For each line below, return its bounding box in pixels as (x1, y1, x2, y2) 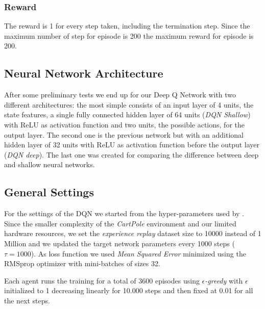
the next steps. (4, 295, 50, 305)
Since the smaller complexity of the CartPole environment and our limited (4, 218, 236, 228)
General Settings (4, 184, 94, 200)
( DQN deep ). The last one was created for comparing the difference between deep (4, 149, 259, 160)
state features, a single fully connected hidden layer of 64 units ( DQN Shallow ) (4, 109, 251, 120)
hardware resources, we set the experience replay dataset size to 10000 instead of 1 (4, 228, 261, 239)
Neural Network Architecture (4, 65, 163, 81)
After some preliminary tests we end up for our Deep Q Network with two (4, 89, 236, 100)
